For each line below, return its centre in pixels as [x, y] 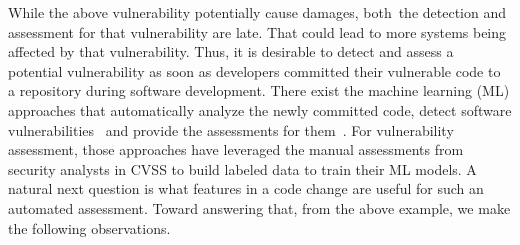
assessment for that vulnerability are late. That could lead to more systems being [257, 31]
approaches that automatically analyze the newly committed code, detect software [260, 109]
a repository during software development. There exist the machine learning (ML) [259, 90]
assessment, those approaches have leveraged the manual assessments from [236, 149]
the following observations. [89, 227]
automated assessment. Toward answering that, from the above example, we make [259, 207]
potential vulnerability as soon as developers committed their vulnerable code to [254, 70]
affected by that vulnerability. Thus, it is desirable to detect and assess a [231, 51]
